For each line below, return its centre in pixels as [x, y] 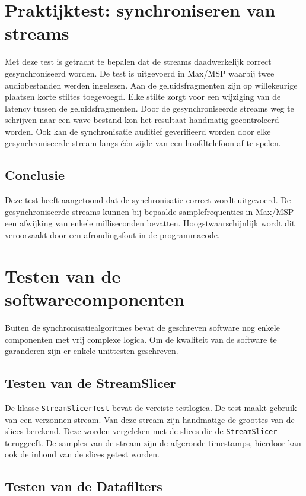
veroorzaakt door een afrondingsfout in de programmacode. [112, 235]
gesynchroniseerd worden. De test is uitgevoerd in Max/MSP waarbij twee [140, 73]
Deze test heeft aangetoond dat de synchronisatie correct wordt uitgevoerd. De [148, 200]
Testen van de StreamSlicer [90, 383]
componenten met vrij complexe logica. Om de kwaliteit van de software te [141, 339]
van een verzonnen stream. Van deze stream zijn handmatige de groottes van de [150, 419]
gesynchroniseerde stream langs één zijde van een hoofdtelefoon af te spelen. [143, 143]
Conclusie [35, 175]
